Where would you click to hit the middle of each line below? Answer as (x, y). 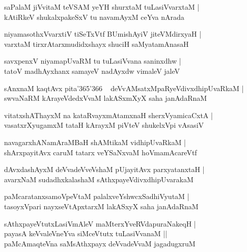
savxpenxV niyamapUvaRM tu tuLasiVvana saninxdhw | (93, 61)
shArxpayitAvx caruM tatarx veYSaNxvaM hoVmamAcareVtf (101, 152)
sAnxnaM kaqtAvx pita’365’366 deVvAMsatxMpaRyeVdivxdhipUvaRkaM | (124, 88)
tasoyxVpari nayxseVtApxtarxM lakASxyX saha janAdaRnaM (101, 206)
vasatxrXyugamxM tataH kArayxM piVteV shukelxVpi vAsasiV (104, 125)
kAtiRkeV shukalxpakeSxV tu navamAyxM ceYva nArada (94, 17)
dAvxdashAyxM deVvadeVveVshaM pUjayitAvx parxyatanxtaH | (104, 169)
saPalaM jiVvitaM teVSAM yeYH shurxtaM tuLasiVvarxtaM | (102, 7)
